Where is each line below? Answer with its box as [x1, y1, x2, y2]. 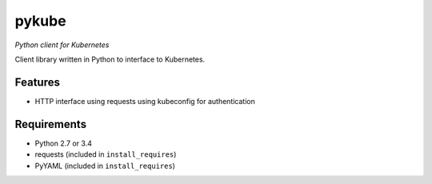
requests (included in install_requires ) [34, 150, 177, 159]
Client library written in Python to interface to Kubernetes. [14, 54, 206, 64]
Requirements [14, 117, 87, 131]
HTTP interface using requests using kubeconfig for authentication [34, 96, 255, 106]
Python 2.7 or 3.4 [34, 138, 92, 148]
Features [14, 75, 60, 89]
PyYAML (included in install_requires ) [34, 161, 176, 170]
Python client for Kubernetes [14, 40, 110, 50]
